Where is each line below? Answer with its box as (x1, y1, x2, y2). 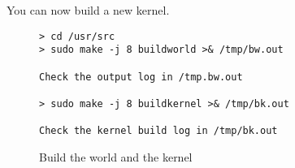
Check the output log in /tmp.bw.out (39, 71, 243, 83)
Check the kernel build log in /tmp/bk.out (39, 125, 278, 137)
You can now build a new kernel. (7, 2, 170, 18)
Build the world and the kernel (39, 148, 193, 165)
